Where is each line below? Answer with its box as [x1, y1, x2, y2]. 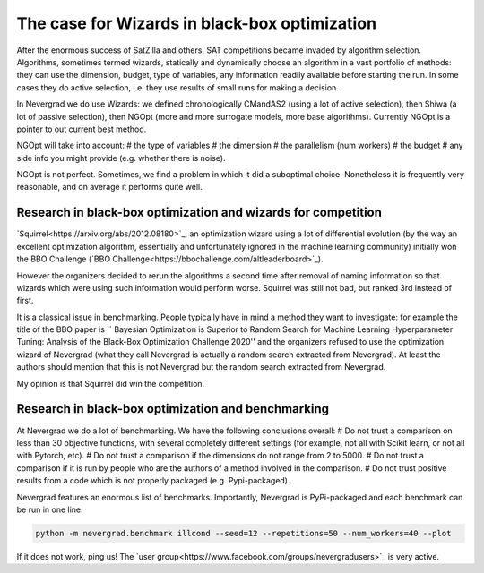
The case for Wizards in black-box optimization [16, 13, 376, 33]
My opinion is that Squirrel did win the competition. [16, 378, 205, 389]
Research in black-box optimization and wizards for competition [16, 205, 383, 220]
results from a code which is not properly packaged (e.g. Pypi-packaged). [16, 475, 290, 486]
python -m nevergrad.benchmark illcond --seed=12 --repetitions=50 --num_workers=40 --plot [35, 528, 452, 538]
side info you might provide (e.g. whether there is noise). [16, 152, 226, 163]
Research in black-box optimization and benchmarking [16, 401, 330, 416]
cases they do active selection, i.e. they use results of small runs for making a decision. [16, 81, 340, 93]
